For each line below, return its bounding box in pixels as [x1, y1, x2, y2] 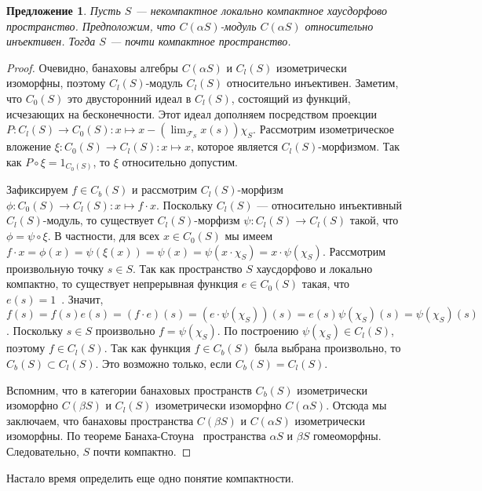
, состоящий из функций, [231, 89, 351, 106]
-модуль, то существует [42, 212, 154, 228]
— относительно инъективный [257, 196, 402, 213]
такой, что [349, 212, 399, 228]
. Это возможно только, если [95, 355, 232, 372]
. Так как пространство [132, 260, 243, 276]
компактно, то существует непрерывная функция [6, 275, 239, 292]
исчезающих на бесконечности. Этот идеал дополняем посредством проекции [6, 105, 378, 122]
